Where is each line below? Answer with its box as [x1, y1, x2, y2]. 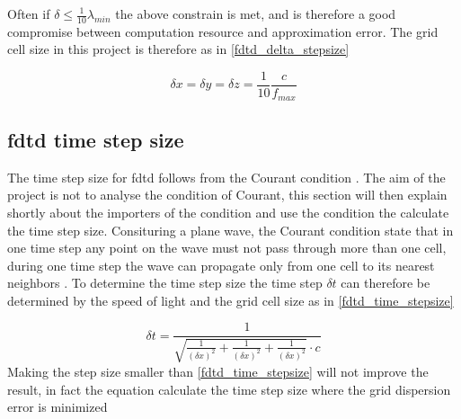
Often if [7, 4, 50, 22]
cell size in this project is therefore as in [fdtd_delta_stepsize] [7, 40, 350, 58]
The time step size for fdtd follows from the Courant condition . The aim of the [7, 167, 446, 186]
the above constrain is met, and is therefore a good [115, 4, 396, 22]
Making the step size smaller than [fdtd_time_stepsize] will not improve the [7, 361, 429, 380]
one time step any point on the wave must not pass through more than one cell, [7, 238, 447, 257]
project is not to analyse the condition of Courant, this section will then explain [7, 185, 448, 204]
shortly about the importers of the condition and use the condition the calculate [7, 202, 449, 221]
